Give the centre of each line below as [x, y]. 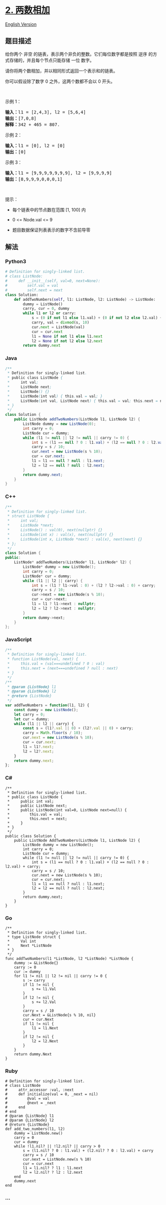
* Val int [22, 941]
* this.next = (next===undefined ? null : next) [63, 669]
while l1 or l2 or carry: [50, 313]
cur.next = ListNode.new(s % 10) [57, 1159]
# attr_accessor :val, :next [40, 1090]
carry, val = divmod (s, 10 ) [61, 323]
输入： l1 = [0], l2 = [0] [35, 145]
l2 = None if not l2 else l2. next [67, 341]
